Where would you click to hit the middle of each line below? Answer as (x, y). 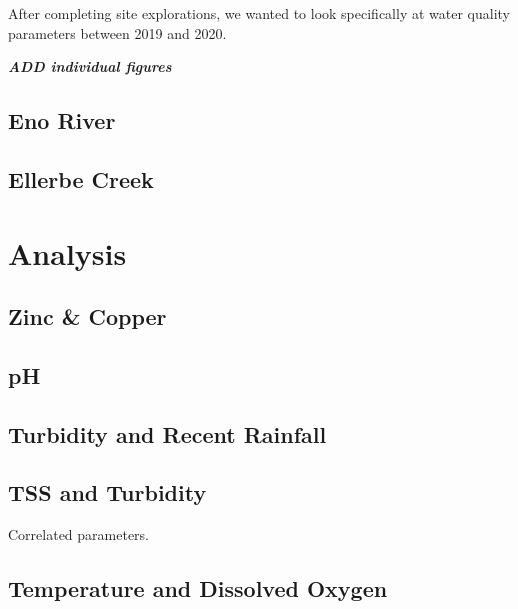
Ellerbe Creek (81, 178)
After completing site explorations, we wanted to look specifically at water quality (259, 13)
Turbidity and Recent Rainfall (167, 433)
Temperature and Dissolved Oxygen (198, 588)
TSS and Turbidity (107, 492)
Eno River (62, 120)
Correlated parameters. (79, 534)
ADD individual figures (90, 66)
